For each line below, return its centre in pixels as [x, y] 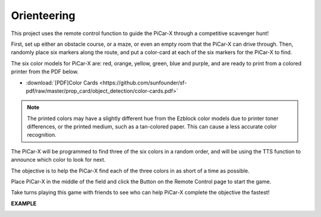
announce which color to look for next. [58, 160]
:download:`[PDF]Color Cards [62, 83]
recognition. [42, 135]
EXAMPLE [24, 203]
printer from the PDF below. [45, 72]
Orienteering [43, 15]
